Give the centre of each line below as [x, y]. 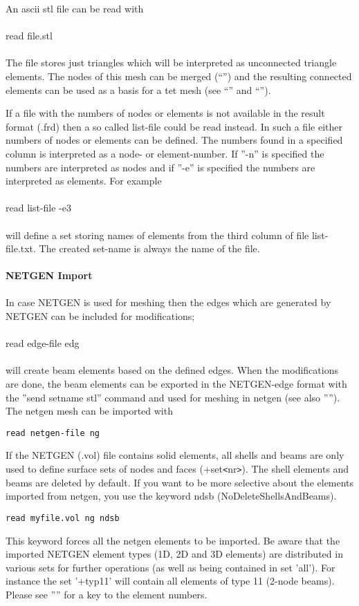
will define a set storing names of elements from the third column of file [157, 235]
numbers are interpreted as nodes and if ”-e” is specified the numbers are [160, 167]
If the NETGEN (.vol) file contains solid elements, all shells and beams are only [175, 455]
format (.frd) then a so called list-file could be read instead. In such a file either [174, 126]
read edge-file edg [43, 343]
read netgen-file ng [53, 433]
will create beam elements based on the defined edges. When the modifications [172, 370]
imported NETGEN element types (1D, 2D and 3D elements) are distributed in [174, 554]
